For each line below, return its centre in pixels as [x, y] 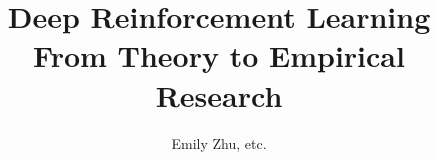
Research [219, 94]
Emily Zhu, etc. [219, 142]
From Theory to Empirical [219, 55]
